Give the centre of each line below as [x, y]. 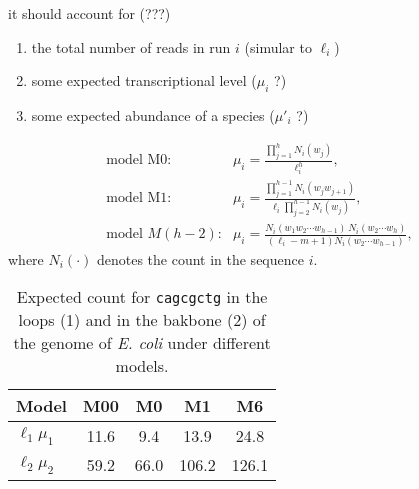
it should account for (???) [89, 13]
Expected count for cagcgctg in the [142, 297]
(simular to [278, 46]
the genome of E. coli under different [142, 343]
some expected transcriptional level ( [144, 80]
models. [142, 366]
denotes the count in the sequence [200, 258]
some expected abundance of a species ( [153, 114]
